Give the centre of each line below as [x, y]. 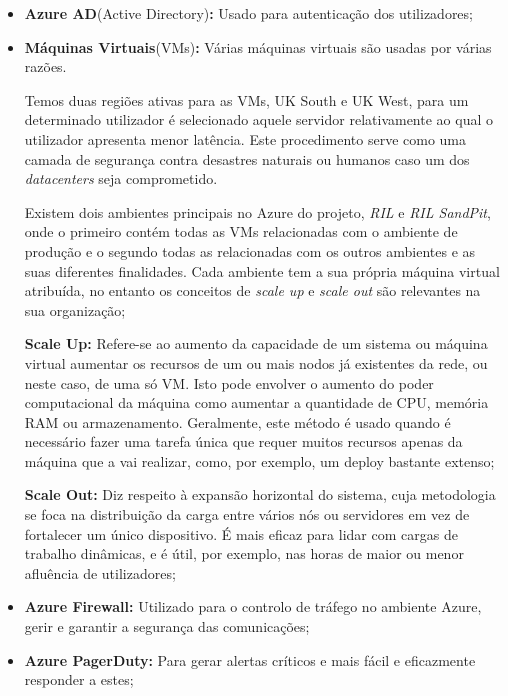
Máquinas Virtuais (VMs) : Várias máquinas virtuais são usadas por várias [258, 46]
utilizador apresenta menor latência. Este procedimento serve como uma [245, 138]
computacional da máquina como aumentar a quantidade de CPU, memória [256, 402]
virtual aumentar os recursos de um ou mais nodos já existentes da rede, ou [256, 362]
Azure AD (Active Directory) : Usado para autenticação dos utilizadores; [248, 13]
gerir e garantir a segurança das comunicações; [167, 626]
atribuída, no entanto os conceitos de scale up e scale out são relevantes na [252, 290]
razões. [45, 66]
